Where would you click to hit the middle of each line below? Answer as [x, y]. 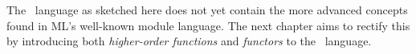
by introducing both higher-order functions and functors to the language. [189, 41]
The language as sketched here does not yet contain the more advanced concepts [207, 10]
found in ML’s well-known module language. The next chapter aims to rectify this [208, 25]
